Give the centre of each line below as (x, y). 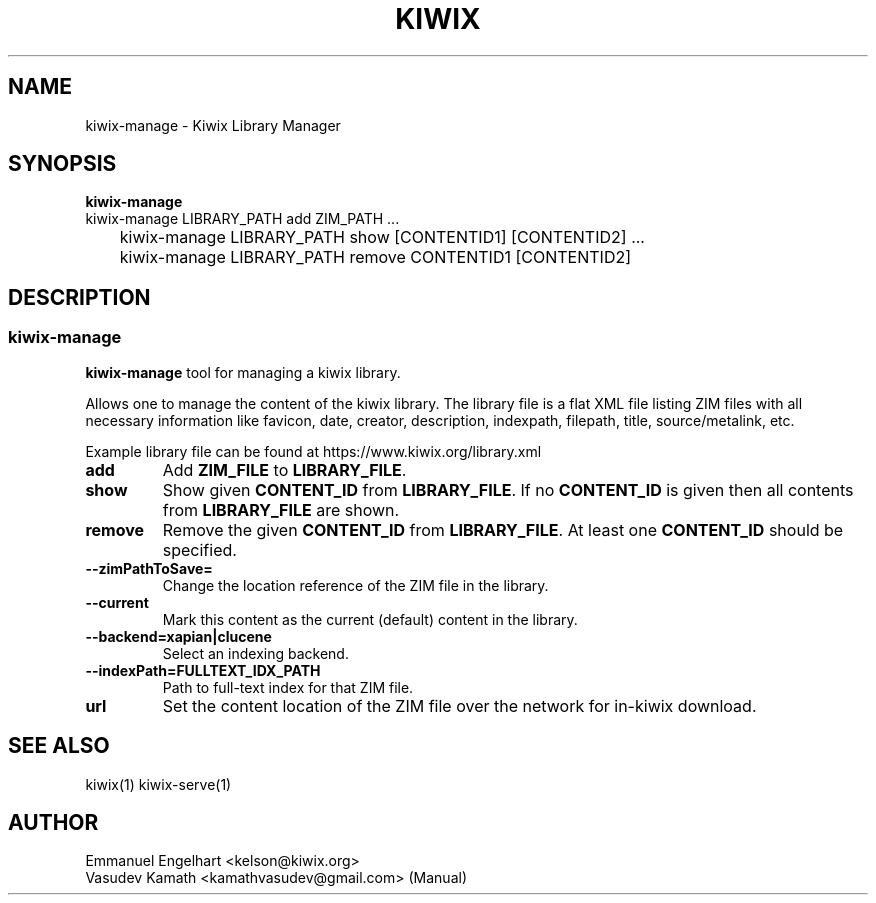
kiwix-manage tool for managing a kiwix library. (243, 372)
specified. (199, 549)
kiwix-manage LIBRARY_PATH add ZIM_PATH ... (242, 219)
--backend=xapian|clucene (178, 636)
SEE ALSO (59, 746)
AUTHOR (53, 822)
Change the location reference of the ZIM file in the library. (355, 585)
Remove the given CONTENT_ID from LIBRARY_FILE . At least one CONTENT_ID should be (503, 529)
